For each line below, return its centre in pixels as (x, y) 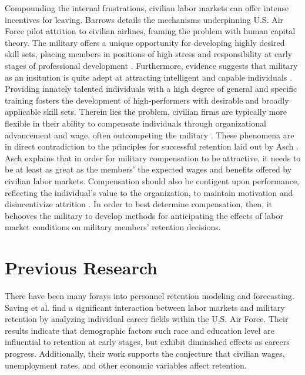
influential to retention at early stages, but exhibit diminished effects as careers (147, 342)
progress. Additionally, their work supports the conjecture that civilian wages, (145, 353)
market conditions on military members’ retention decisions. (113, 227)
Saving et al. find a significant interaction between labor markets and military (145, 307)
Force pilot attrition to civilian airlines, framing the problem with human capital (150, 31)
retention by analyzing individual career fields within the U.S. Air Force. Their (147, 319)
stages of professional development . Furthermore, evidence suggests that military (151, 65)
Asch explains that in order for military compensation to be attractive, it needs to (153, 157)
